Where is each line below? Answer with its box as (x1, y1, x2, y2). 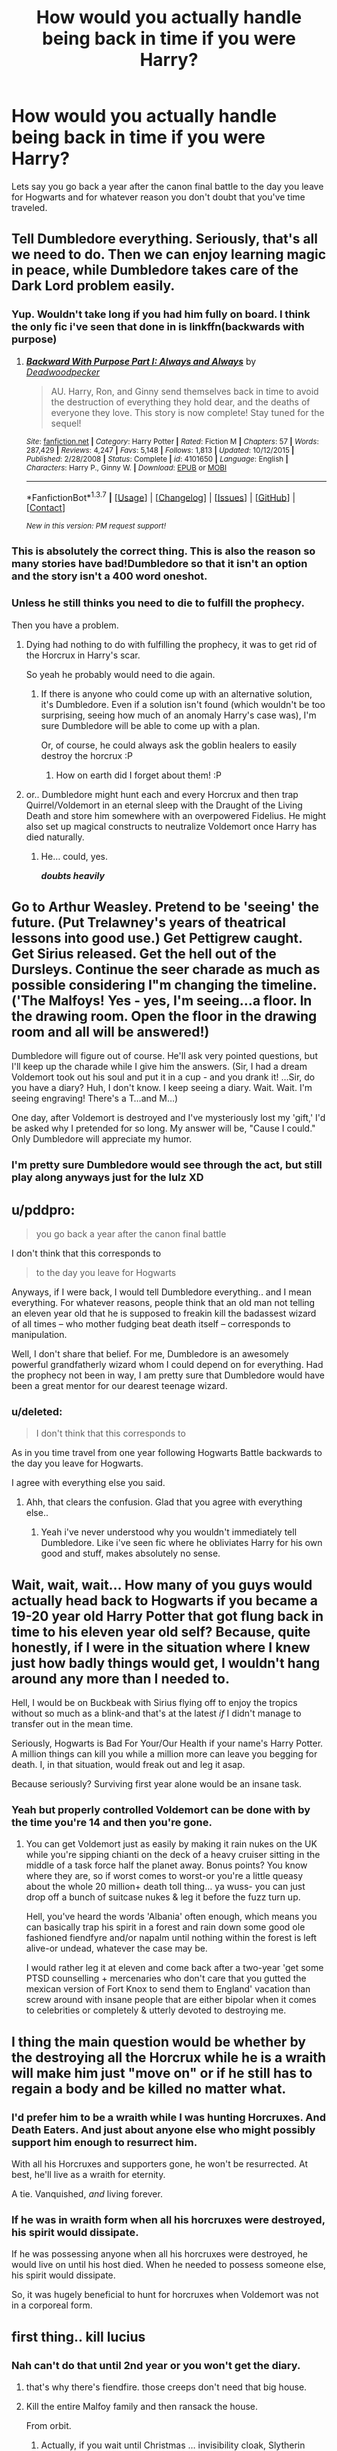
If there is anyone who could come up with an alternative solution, (40, 687, 313, 700)
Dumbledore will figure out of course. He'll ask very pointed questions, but (11, 1050, 318, 1062)
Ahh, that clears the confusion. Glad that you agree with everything (25, 1496, 303, 1508)
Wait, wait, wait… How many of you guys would (11, 1576, 313, 1593)
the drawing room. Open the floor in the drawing (11, 1007, 318, 1025)
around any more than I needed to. (11, 1670, 230, 1687)
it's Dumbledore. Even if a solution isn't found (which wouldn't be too (40, 698, 326, 710)
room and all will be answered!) (11, 1023, 210, 1040)
